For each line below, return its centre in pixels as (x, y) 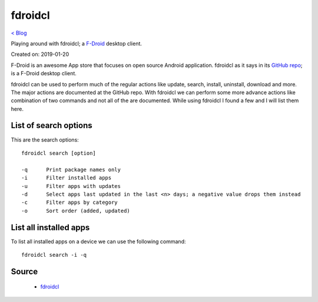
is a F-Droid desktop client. (44, 73)
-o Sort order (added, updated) (76, 211)
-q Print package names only (71, 170)
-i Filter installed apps (67, 178)
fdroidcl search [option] (59, 153)
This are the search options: (45, 140)
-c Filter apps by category (69, 202)
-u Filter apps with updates (71, 186)
